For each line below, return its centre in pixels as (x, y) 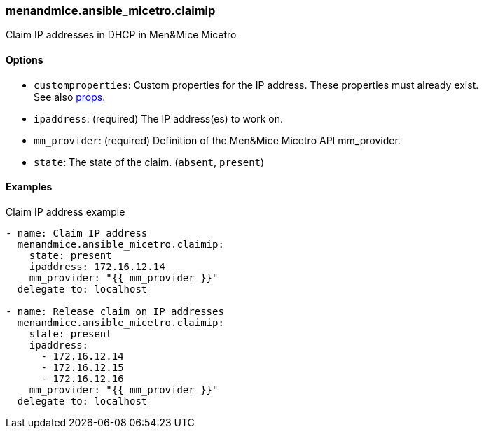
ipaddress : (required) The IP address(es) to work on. (158, 118)
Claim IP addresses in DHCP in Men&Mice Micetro (121, 35)
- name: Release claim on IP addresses (115, 311)
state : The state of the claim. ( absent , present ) (149, 162)
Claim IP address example (65, 211)
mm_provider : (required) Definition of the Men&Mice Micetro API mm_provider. (217, 140)
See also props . (70, 97)
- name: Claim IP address (77, 233)
